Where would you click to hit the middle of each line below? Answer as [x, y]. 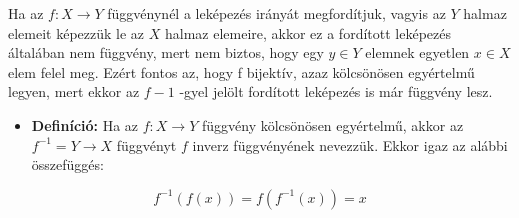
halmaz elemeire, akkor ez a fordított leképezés [307, 32]
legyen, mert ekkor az [74, 91]
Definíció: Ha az [85, 124]
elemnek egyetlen [417, 52]
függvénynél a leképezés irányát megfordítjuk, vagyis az [276, 13]
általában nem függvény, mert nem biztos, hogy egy [166, 52]
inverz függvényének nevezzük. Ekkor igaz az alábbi [350, 144]
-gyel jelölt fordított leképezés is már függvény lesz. [336, 91]
